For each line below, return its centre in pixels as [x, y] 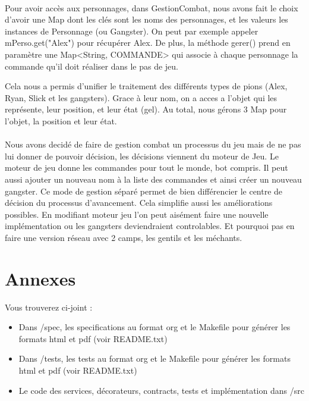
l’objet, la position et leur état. [61, 120]
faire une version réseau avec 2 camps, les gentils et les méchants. [124, 237]
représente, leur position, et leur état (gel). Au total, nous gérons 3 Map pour [146, 109]
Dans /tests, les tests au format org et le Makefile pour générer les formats [154, 358]
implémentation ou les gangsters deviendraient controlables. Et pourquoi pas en [150, 226]
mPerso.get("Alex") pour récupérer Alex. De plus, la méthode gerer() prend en [148, 43]
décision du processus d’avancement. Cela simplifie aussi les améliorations [139, 203]
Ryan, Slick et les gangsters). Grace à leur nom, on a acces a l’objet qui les [141, 97]
